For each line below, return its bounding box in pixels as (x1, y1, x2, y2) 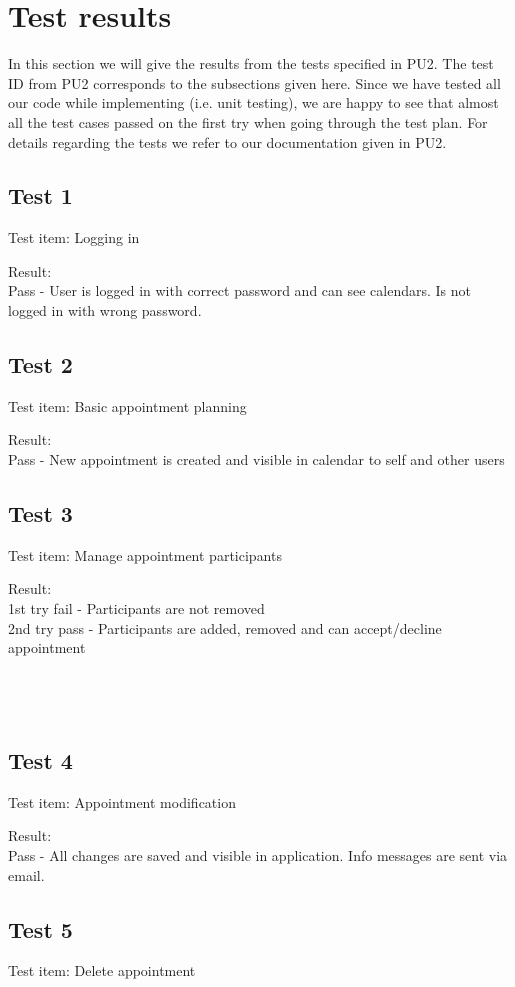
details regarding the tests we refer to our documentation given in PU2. (8, 131, 447, 152)
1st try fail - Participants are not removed (8, 598, 265, 619)
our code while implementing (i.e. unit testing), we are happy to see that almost (8, 92, 499, 113)
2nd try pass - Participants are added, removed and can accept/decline (8, 617, 442, 638)
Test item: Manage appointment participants (8, 544, 282, 565)
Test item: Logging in (8, 227, 140, 248)
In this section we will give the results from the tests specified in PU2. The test (8, 53, 494, 74)
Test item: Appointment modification (8, 791, 236, 812)
